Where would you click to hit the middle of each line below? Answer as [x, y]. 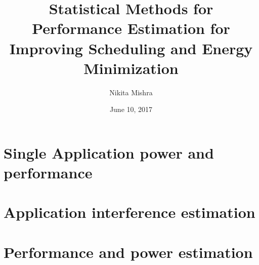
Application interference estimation [129, 212]
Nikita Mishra [131, 92]
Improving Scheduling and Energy [131, 48]
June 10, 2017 [131, 109]
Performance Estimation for [131, 28]
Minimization [131, 68]
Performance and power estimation [128, 252]
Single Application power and [109, 152]
